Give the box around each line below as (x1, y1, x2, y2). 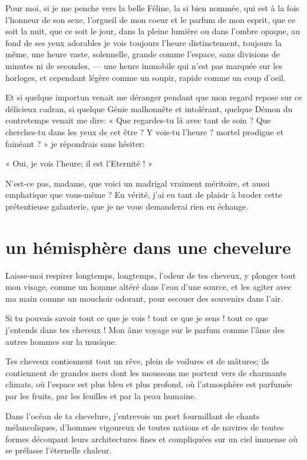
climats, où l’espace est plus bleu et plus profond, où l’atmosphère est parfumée (5, 378, 292, 390)
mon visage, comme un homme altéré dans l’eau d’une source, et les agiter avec (5, 280, 292, 293)
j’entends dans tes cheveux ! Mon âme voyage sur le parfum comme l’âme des (5, 324, 285, 335)
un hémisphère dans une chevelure (5, 234, 291, 259)
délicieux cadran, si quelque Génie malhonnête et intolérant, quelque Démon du (5, 102, 293, 115)
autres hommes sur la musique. (5, 335, 117, 347)
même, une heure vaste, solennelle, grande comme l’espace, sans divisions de (5, 48, 280, 60)
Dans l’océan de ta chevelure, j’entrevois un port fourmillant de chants (5, 409, 260, 422)
